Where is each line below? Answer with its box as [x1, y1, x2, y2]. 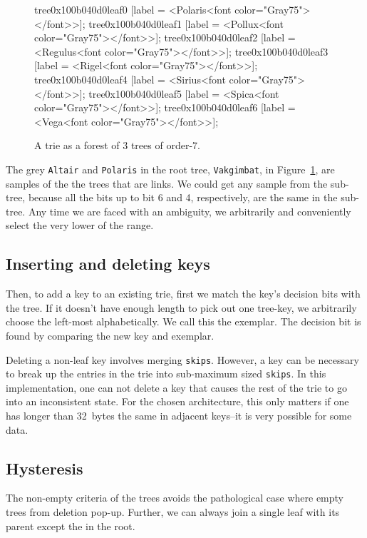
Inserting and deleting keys [6, 253, 210, 275]
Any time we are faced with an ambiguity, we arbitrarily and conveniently [28, 203, 351, 218]
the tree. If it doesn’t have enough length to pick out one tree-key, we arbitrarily [6, 300, 357, 315]
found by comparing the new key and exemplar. [6, 328, 214, 342]
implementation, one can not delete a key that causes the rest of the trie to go [6, 380, 347, 395]
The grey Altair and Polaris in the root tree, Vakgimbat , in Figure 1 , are [6, 161, 335, 176]
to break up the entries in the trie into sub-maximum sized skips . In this [6, 366, 326, 381]
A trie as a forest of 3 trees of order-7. [34, 138, 200, 153]
